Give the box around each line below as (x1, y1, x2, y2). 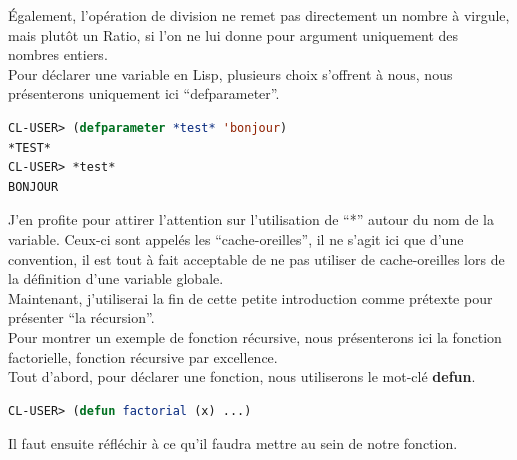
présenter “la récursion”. (8, 307, 155, 328)
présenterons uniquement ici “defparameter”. (8, 83, 280, 104)
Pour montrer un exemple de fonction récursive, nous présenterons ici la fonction (8, 326, 502, 347)
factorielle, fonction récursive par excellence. (8, 346, 278, 367)
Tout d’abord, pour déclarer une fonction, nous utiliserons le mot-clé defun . (8, 366, 476, 387)
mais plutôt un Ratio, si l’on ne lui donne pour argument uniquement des (8, 24, 459, 45)
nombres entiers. (8, 44, 108, 65)
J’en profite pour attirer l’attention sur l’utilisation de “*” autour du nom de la (8, 209, 494, 230)
